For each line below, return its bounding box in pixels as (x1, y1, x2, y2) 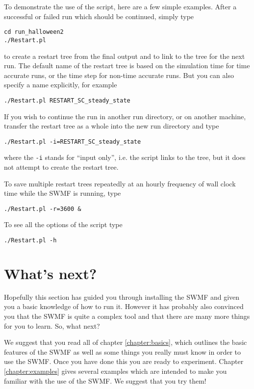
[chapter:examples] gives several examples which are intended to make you (4, 366, 227, 376)
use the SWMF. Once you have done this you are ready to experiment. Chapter (4, 356, 244, 366)
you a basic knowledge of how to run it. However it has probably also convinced (4, 301, 244, 311)
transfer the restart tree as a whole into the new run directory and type (4, 121, 219, 131)
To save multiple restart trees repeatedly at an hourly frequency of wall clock (4, 178, 236, 188)
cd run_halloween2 (4, 28, 64, 36)
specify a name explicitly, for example (4, 79, 117, 90)
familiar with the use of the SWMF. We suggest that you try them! (4, 375, 206, 386)
